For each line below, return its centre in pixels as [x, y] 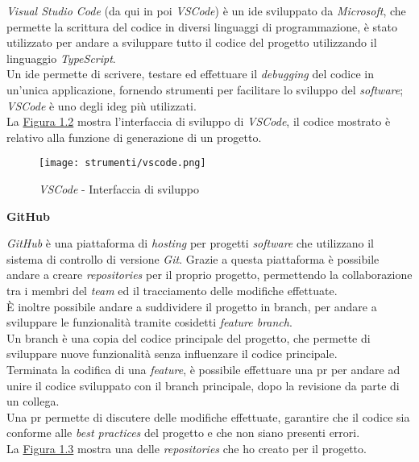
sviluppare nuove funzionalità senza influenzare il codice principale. [172, 354]
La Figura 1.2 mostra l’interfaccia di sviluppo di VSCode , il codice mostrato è [199, 121]
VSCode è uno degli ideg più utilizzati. [102, 105]
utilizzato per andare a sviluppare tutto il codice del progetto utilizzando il [192, 42]
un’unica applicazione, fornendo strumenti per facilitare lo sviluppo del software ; [205, 89]
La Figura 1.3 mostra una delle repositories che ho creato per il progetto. [187, 448]
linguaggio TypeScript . [61, 58]
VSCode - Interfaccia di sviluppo [119, 189]
